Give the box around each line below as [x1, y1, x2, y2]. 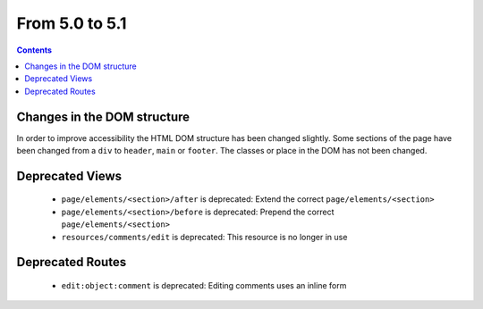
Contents [16, 45, 53, 55]
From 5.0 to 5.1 [16, 13, 127, 33]
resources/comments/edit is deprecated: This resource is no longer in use [61, 231, 348, 242]
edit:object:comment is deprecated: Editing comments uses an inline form [61, 280, 347, 290]
